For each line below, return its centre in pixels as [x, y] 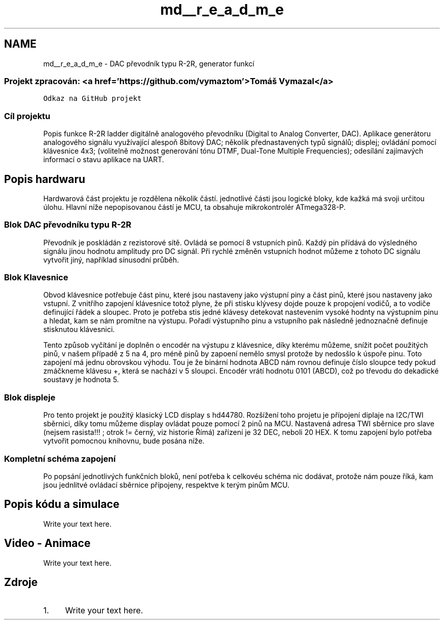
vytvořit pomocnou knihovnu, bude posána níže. [124, 441]
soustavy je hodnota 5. [81, 380]
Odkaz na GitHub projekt [92, 99]
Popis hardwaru [45, 179]
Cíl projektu [27, 116]
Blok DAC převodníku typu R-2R [68, 225]
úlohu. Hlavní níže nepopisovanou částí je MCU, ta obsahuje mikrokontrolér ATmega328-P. [194, 207]
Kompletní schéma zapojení [60, 458]
